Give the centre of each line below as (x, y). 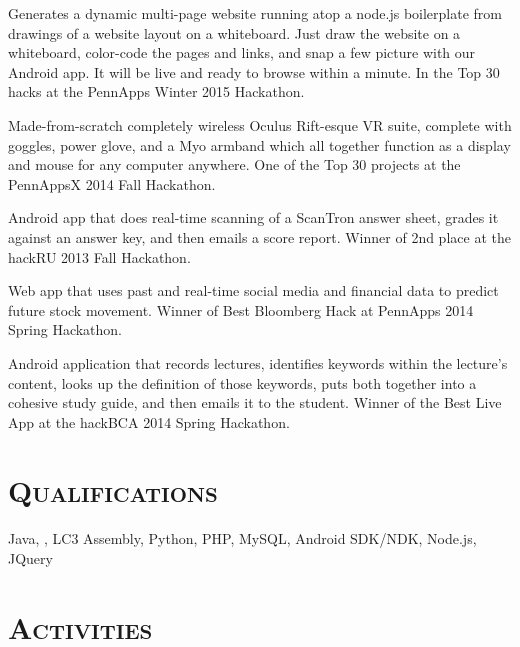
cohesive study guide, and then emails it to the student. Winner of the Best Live (255, 402)
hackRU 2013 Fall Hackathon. (99, 256)
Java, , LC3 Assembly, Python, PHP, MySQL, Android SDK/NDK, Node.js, (242, 538)
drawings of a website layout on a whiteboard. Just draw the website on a (234, 32)
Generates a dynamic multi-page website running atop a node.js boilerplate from (255, 13)
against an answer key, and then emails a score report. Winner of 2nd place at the (259, 236)
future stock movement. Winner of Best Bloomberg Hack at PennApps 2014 (241, 309)
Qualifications (113, 490)
